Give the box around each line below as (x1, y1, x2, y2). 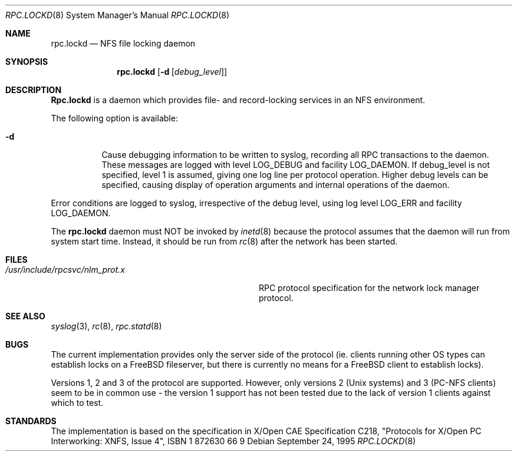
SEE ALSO (5, 311, 45, 321)
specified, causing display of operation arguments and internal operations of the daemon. (101, 180, 450, 190)
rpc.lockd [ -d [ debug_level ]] (117, 67, 228, 77)
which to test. (51, 398, 104, 408)
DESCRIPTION (5, 85, 62, 95)
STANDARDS (5, 416, 57, 426)
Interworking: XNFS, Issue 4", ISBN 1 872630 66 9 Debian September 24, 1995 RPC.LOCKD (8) (51, 436, 416, 446)
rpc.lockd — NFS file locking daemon (51, 38, 196, 48)
